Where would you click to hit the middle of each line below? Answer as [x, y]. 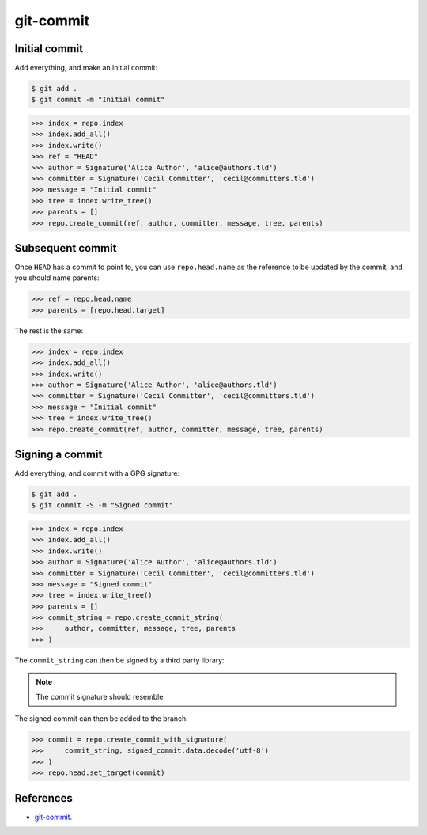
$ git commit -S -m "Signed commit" [102, 505]
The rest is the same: [49, 330]
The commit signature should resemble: [101, 696]
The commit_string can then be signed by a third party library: [119, 660]
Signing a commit [59, 454]
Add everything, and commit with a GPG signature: [97, 473]
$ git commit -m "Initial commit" [98, 100]
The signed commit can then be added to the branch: [102, 719]
